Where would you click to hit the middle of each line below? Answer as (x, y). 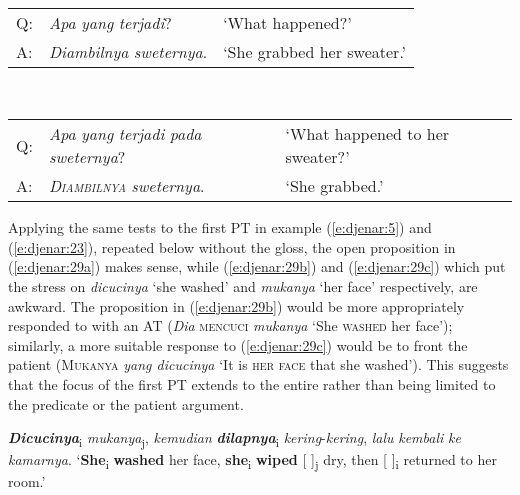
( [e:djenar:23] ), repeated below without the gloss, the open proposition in (232, 246)
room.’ (27, 481)
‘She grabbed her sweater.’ (315, 51)
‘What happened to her (367, 134)
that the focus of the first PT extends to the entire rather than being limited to (252, 383)
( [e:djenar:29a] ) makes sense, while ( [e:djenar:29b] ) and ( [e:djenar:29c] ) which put (257, 266)
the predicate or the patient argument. (126, 403)
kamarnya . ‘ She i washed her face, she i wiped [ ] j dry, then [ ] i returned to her (252, 461)
